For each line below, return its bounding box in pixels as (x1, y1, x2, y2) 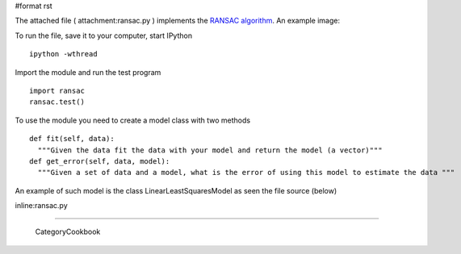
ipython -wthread (29, 49, 98, 59)
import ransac (29, 85, 85, 95)
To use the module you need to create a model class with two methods (15, 115, 250, 125)
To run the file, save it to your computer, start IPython (15, 31, 193, 40)
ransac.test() (29, 98, 85, 106)
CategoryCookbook (35, 227, 101, 237)
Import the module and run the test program (15, 67, 161, 77)
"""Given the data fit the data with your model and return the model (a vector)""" (37, 145, 383, 155)
